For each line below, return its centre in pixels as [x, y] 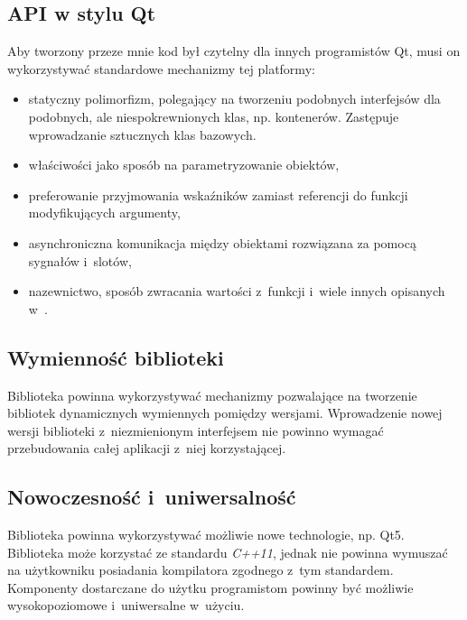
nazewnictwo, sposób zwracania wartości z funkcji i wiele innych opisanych [237, 291]
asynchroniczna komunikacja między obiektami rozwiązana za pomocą [222, 242]
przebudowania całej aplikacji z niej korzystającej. [147, 448]
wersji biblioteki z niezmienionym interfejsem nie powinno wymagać [196, 430]
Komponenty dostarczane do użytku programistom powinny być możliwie [210, 587]
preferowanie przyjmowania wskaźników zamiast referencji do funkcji [218, 194]
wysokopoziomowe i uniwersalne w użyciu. [126, 605]
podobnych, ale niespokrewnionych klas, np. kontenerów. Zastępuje [214, 116]
